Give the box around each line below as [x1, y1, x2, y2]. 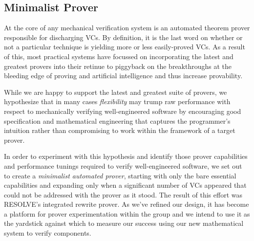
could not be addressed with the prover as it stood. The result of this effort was [4, 189, 242, 199]
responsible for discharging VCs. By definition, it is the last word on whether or [4, 32, 243, 42]
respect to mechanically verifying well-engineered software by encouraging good [4, 106, 241, 116]
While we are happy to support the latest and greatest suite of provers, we [4, 87, 227, 97]
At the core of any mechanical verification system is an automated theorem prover [4, 22, 250, 33]
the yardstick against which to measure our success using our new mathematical [4, 218, 244, 228]
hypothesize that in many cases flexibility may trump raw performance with [4, 96, 231, 107]
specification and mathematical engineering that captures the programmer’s [4, 115, 231, 126]
